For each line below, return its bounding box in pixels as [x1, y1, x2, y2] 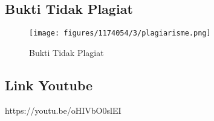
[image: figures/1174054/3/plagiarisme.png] [29, 29, 211, 38]
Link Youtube [5, 75, 93, 94]
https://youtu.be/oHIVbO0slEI [5, 104, 122, 116]
